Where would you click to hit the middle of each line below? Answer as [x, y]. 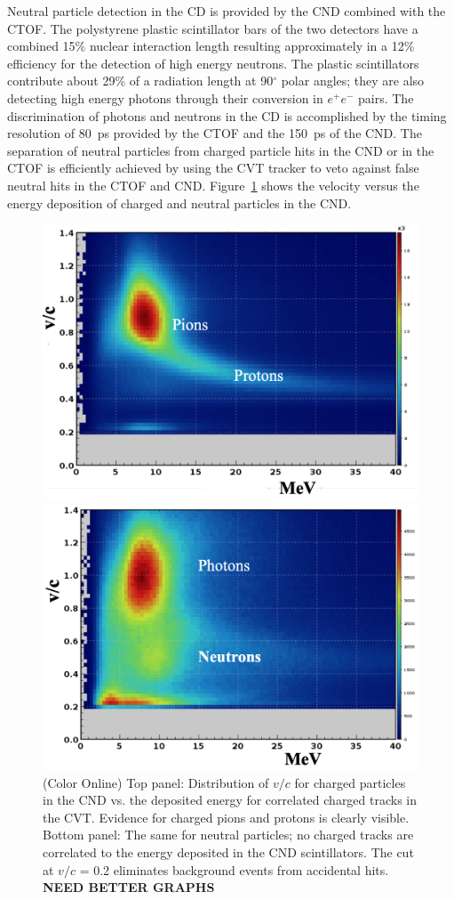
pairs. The [386, 97]
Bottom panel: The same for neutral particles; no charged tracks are [228, 835]
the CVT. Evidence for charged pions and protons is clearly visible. [226, 817]
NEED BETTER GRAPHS [129, 887]
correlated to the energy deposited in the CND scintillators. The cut [228, 851]
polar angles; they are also [353, 81]
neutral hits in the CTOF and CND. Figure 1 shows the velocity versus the [213, 185]
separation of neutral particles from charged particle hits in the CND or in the [221, 150]
